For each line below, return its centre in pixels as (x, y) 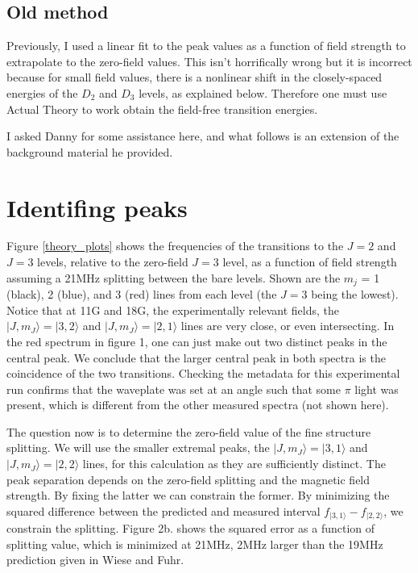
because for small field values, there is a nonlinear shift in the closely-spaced (195, 77)
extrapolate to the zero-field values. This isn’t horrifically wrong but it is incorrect (209, 61)
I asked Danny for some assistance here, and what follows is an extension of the (203, 136)
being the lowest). (355, 294)
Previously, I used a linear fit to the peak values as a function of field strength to (206, 46)
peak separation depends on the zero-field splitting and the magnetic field (188, 479)
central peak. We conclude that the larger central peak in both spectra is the (196, 357)
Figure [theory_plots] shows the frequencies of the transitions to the (175, 246)
